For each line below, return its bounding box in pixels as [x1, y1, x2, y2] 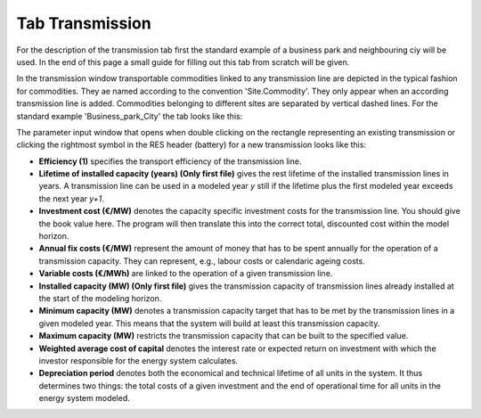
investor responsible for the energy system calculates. [38, 355, 239, 365]
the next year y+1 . [38, 193, 104, 204]
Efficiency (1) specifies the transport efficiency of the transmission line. [38, 156, 302, 167]
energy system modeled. [38, 393, 131, 404]
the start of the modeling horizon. [38, 292, 162, 303]
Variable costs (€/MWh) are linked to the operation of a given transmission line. [38, 268, 333, 279]
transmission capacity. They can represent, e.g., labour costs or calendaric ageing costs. [38, 255, 365, 266]
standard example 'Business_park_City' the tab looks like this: [16, 111, 243, 121]
